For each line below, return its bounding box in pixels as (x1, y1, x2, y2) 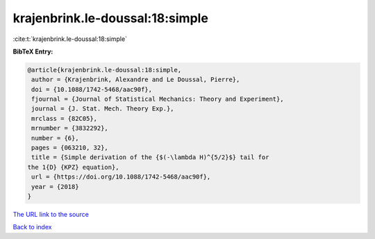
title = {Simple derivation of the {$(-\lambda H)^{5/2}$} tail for (31, 154, 269, 161)
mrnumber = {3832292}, (31, 124, 109, 132)
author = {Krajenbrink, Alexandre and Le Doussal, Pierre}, (31, 76, 240, 83)
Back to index (12, 223, 52, 231)
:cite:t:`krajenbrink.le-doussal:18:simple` (12, 35, 128, 43)
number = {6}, (31, 134, 79, 142)
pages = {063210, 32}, (31, 144, 109, 152)
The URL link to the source (12, 210, 90, 218)
